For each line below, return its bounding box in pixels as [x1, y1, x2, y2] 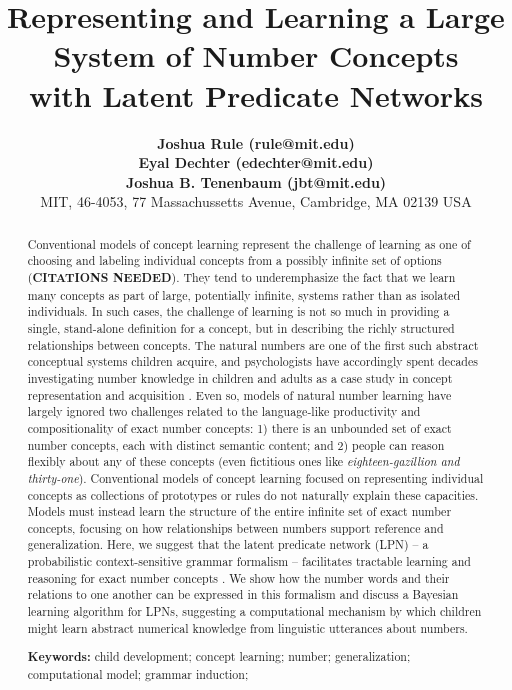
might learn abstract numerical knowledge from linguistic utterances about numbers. [27, 619, 468, 636]
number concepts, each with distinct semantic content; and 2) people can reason [27, 436, 445, 453]
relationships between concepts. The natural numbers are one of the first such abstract [27, 336, 479, 353]
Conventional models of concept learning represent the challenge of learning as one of [27, 235, 471, 252]
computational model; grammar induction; [27, 665, 249, 682]
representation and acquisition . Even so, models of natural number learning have [27, 386, 452, 403]
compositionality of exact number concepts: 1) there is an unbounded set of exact [27, 419, 452, 436]
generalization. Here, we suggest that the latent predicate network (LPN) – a [27, 536, 429, 553]
